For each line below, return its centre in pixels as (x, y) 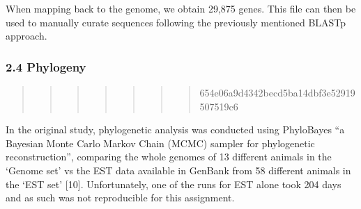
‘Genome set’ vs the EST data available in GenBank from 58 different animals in (178, 170)
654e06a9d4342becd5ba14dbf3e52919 (277, 92)
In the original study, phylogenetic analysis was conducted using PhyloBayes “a (175, 129)
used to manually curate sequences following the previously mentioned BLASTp (176, 22)
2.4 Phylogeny (46, 66)
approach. (26, 36)
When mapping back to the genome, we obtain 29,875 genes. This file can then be (181, 8)
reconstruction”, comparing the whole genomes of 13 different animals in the (169, 157)
